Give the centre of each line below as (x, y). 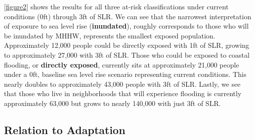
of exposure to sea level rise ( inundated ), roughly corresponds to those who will (127, 26)
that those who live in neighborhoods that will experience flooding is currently (123, 93)
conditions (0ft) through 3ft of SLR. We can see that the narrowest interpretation (128, 16)
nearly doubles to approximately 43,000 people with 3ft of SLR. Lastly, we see (122, 84)
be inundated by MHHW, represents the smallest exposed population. (110, 35)
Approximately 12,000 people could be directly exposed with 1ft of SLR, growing (127, 45)
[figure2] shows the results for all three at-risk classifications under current (116, 6)
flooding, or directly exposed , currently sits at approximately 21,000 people (122, 64)
